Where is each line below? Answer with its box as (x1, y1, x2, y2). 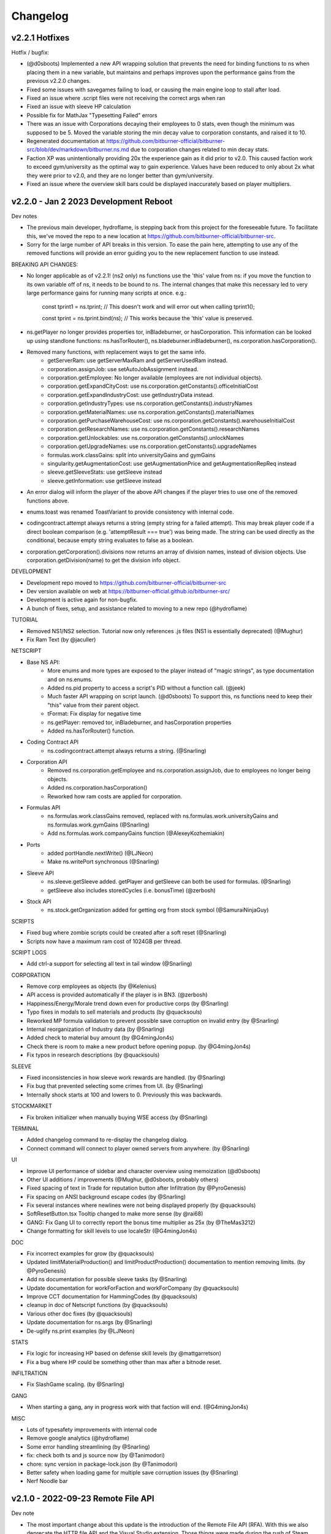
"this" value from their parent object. (47, 701, 140, 709)
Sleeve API (26, 869, 55, 877)
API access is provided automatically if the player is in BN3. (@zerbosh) (26, 991, 208, 998)
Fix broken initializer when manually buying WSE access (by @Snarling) (26, 1114, 208, 1121)
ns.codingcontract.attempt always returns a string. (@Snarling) (47, 747, 207, 754)
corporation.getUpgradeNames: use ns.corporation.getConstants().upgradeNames (47, 442, 257, 450)
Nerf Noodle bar (26, 1478, 68, 1485)
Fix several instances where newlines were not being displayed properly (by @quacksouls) (26, 1201, 256, 1209)
